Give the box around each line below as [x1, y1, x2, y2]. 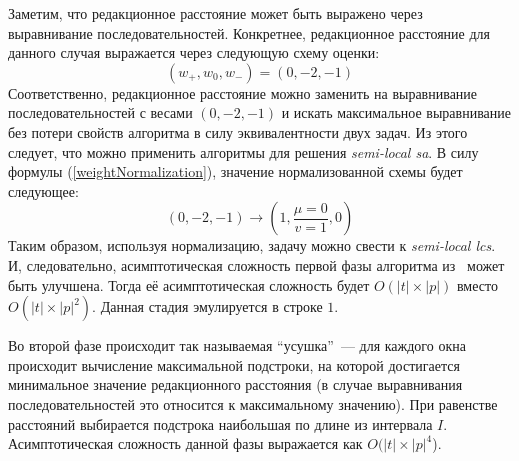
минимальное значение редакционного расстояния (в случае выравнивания [8, 374, 463, 395]
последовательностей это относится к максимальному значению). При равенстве [8, 393, 498, 414]
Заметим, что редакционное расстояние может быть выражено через [8, 3, 423, 23]
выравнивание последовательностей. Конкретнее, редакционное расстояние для [8, 22, 491, 43]
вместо [456, 274, 498, 295]
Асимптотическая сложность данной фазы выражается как [8, 433, 363, 454]
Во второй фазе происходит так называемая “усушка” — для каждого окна [8, 335, 466, 356]
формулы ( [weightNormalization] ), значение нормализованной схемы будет [8, 161, 463, 182]
